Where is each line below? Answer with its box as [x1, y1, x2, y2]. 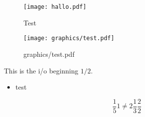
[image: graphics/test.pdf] [23, 35, 115, 42]
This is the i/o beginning [4, 65, 79, 75]
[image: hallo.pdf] [23, 3, 86, 10]
